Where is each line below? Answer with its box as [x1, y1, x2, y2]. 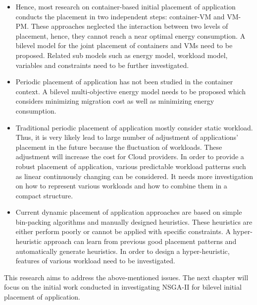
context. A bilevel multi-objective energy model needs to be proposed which [15, 86, 246, 96]
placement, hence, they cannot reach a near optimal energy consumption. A [15, 30, 246, 41]
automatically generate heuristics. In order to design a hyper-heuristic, [15, 245, 230, 256]
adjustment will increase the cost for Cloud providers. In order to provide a [15, 151, 244, 162]
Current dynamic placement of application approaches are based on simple [15, 207, 242, 217]
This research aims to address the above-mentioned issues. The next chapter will [4, 272, 249, 282]
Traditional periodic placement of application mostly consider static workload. [15, 122, 253, 132]
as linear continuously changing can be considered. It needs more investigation [15, 171, 254, 181]
